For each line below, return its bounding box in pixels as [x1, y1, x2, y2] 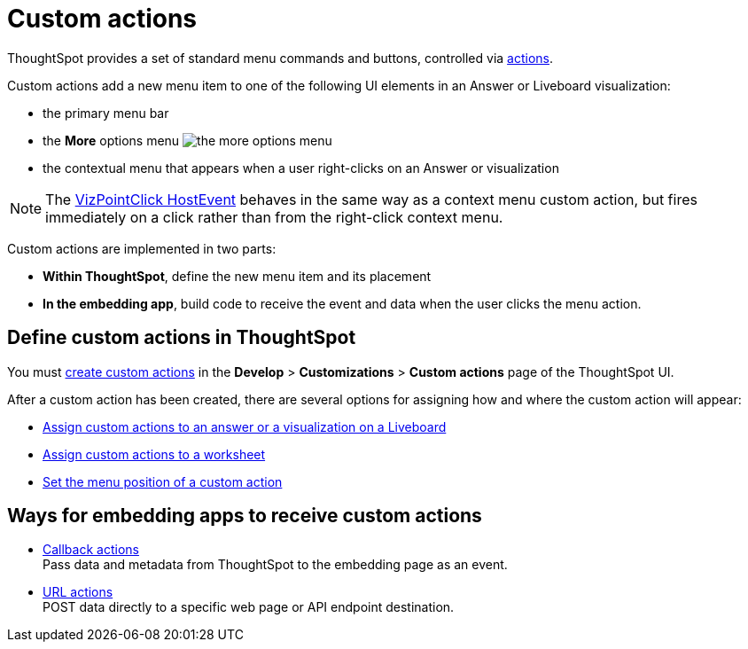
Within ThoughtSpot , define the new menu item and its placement [43, 268, 432, 284]
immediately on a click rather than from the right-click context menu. [45, 207, 503, 226]
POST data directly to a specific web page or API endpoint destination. [43, 599, 455, 615]
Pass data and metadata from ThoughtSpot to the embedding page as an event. [43, 557, 508, 573]
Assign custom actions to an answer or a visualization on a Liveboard [43, 418, 447, 434]
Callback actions [43, 542, 139, 558]
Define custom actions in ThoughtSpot [7, 326, 356, 349]
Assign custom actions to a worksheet [43, 446, 266, 462]
